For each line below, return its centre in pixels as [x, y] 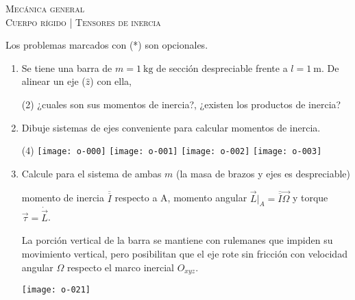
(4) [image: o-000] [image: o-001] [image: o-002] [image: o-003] [172, 150]
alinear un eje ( [53, 81]
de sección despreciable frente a [222, 67]
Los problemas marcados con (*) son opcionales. [107, 45]
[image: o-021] [56, 290]
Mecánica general [45, 8]
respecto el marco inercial [121, 267]
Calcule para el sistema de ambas [91, 173]
